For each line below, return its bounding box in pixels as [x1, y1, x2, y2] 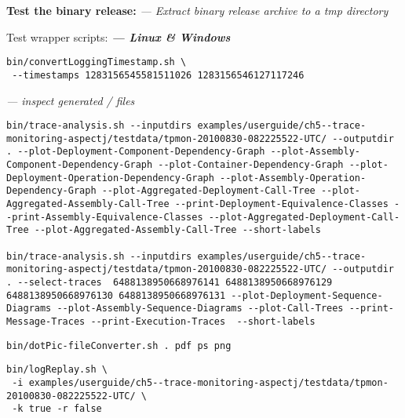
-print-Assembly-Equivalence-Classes [6, 211, 203, 223]
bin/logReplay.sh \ [6, 364, 108, 376]
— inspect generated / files [6, 92, 135, 108]
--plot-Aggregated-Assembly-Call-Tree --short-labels [34, 224, 321, 236]
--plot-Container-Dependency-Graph [158, 159, 344, 171]
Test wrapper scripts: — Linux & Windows [6, 28, 231, 45]
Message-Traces [6, 315, 86, 327]
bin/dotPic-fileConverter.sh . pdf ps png [6, 340, 232, 351]
